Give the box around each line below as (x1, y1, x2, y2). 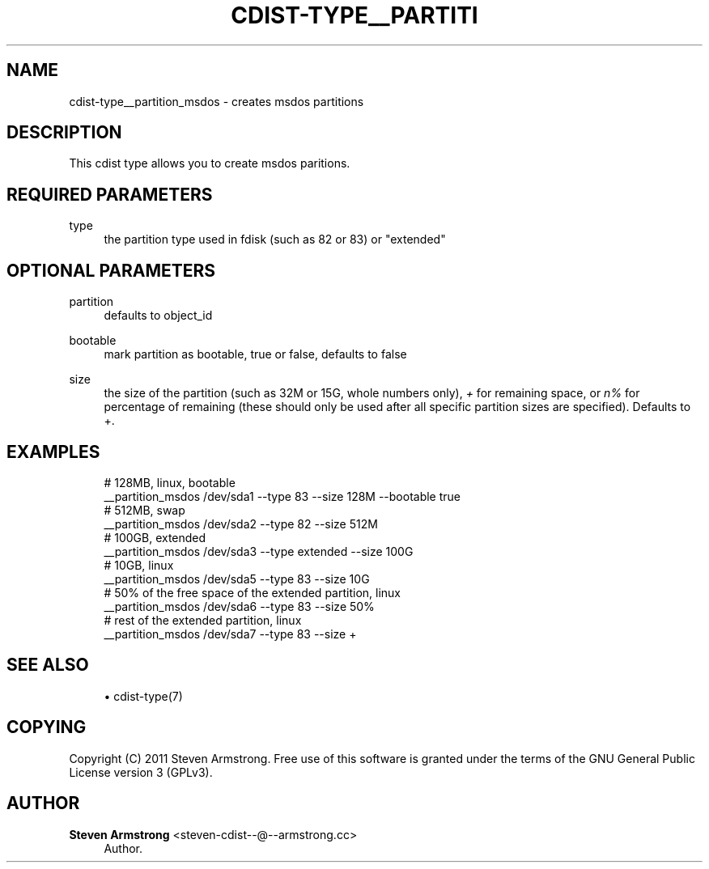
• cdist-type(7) (104, 689, 183, 703)
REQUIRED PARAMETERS (6, 184, 213, 205)
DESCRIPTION (6, 122, 122, 143)
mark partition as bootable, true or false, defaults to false (104, 347, 407, 362)
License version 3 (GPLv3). (69, 765, 213, 779)
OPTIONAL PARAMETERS (6, 260, 216, 281)
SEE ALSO (6, 655, 89, 676)
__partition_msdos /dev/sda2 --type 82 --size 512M (104, 516, 378, 531)
